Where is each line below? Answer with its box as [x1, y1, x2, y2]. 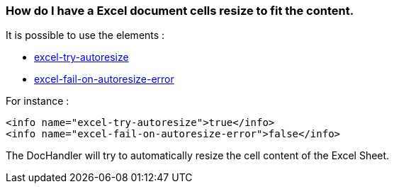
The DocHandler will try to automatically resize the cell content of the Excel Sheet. [6, 149, 390, 162]
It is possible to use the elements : [6, 29, 165, 42]
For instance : [6, 95, 69, 108]
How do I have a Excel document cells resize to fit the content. [6, 4, 354, 18]
